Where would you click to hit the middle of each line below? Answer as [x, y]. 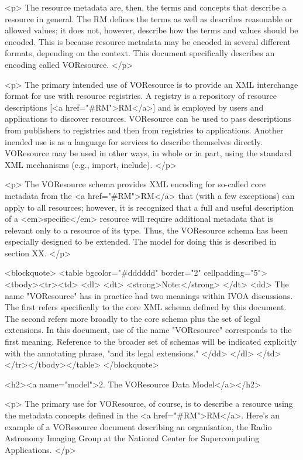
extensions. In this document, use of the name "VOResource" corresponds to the [148, 330]
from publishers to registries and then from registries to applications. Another [144, 130]
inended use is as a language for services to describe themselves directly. [134, 141]
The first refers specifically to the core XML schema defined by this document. [146, 307]
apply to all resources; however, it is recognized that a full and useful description [149, 207]
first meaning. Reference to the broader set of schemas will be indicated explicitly [151, 341]
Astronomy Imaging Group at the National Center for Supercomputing [132, 438]
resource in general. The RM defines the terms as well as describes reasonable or [149, 18]
